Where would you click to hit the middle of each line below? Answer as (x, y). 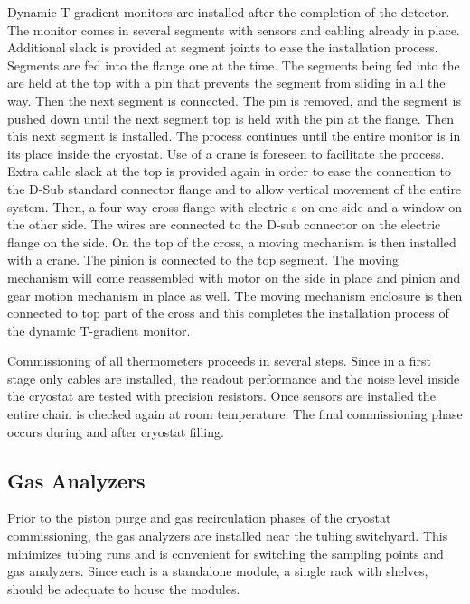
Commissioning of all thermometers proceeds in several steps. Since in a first (219, 361)
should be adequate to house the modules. (124, 588)
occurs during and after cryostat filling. (116, 431)
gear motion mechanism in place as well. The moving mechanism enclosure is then (235, 295)
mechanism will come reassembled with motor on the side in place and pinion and (234, 277)
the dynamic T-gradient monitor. (99, 330)
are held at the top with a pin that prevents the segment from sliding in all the (226, 83)
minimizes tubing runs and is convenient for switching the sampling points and (226, 553)
